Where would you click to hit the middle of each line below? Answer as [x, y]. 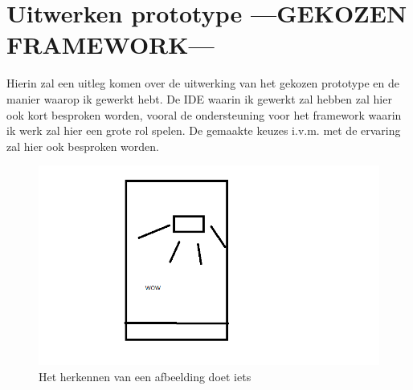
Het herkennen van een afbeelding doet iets [145, 376]
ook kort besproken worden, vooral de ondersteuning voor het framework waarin [204, 114]
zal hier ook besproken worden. [83, 146]
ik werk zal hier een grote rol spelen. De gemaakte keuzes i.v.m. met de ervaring [204, 130]
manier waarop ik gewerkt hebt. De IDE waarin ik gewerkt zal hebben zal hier [199, 98]
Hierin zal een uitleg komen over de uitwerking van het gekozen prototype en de [203, 83]
